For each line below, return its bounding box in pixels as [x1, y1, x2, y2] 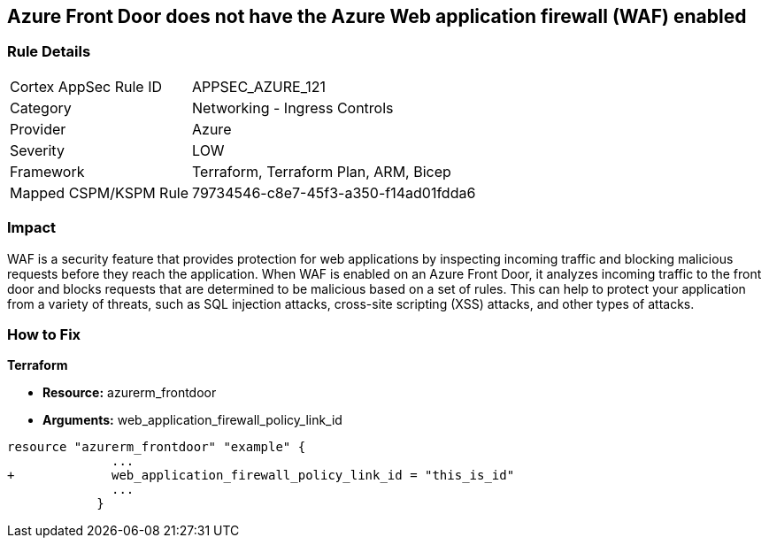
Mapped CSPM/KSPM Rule [10, 183, 189, 202]
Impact [7, 219, 57, 237]
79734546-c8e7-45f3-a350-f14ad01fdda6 [192, 183, 476, 202]
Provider [10, 119, 66, 138]
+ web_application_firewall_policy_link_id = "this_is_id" [7, 468, 515, 483]
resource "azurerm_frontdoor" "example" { [7, 440, 306, 455]
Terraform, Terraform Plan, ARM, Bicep [192, 162, 451, 180]
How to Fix [7, 325, 81, 343]
